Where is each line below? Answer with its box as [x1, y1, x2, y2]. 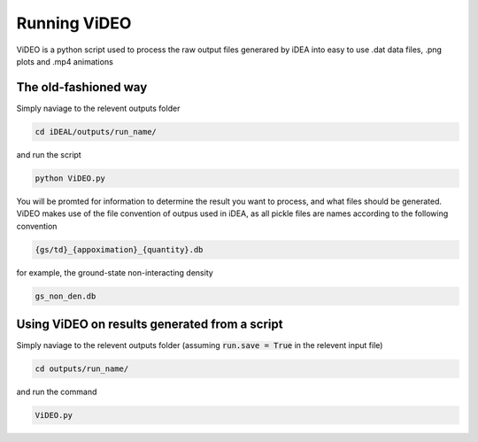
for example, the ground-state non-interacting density [16, 267, 214, 278]
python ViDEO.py [35, 173, 106, 183]
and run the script [16, 149, 81, 159]
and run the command [16, 386, 97, 397]
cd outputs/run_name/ [35, 364, 129, 374]
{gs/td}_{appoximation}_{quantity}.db [35, 244, 204, 254]
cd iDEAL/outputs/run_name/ [35, 127, 157, 136]
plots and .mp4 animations [16, 56, 114, 66]
